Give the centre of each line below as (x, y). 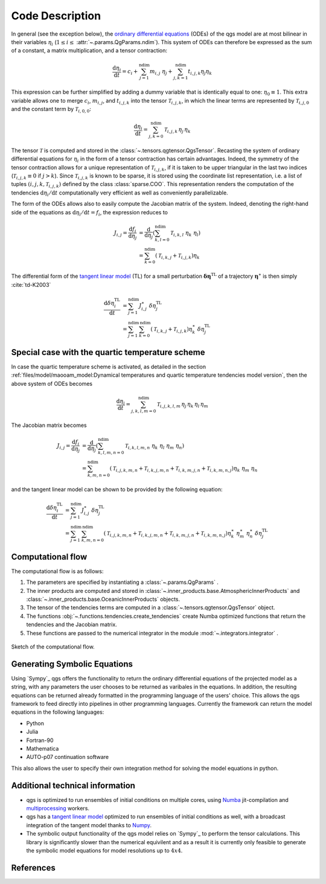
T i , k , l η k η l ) (185, 234)
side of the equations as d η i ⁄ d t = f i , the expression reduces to (90, 213)
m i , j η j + (161, 72)
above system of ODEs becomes (52, 383)
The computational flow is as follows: (57, 571)
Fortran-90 (40, 740)
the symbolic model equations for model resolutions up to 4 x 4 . (104, 851)
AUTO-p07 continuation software (67, 757)
